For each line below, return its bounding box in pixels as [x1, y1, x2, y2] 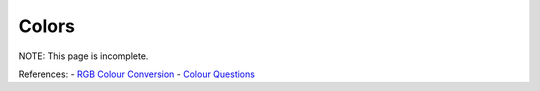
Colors [18, 15, 75, 37]
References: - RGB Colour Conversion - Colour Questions [18, 68, 255, 80]
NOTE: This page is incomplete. [18, 50, 149, 62]
